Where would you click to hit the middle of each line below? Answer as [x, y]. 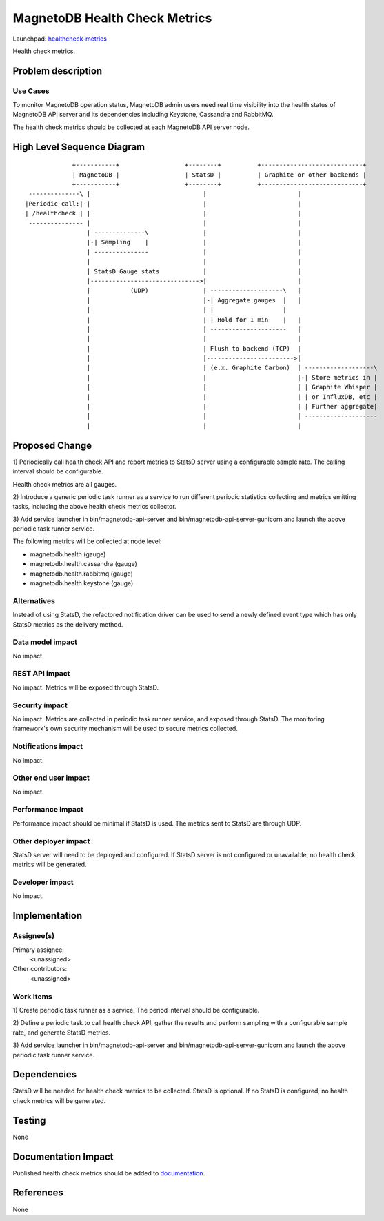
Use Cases [31, 91]
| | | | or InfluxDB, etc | [232, 397]
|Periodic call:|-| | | [163, 203]
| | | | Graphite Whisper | [232, 387]
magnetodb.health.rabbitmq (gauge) [82, 574]
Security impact [40, 705]
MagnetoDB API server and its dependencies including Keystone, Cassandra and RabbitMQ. [143, 115]
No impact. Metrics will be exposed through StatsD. [86, 687]
